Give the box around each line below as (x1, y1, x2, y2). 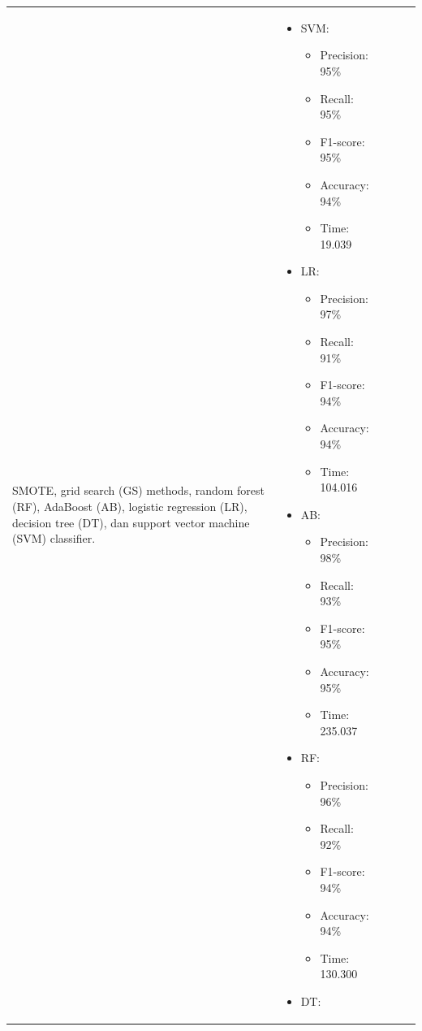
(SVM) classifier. (12, 530, 96, 547)
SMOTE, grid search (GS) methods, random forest (12, 482, 265, 499)
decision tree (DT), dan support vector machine (12, 513, 250, 531)
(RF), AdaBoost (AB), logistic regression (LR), (12, 498, 248, 515)
